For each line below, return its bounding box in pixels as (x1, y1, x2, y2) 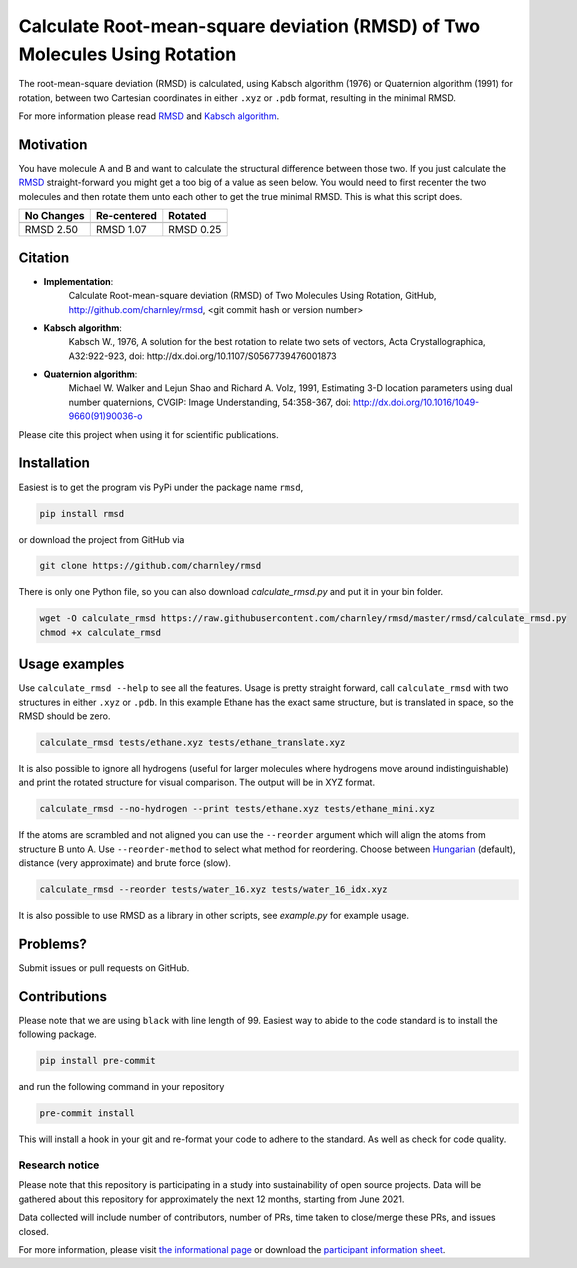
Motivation (18, 136, 88, 153)
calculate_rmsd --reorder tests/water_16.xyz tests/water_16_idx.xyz (39, 884, 388, 895)
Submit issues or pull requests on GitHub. (18, 962, 190, 974)
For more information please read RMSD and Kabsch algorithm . (18, 110, 280, 122)
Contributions (18, 988, 107, 1005)
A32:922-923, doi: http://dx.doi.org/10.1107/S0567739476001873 (68, 350, 337, 362)
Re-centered (95, 209, 157, 223)
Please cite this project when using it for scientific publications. (18, 428, 279, 440)
